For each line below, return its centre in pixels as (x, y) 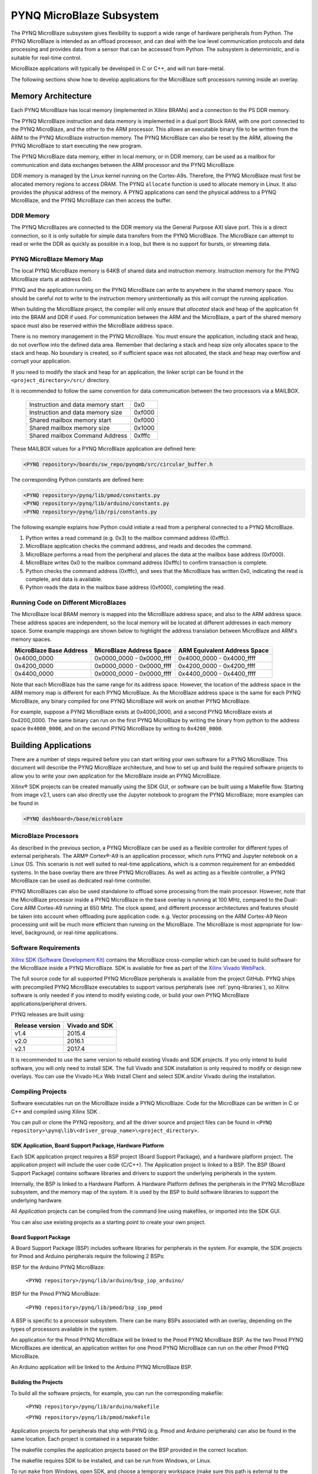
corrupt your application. (41, 361)
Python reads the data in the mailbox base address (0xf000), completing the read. (125, 587)
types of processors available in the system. (64, 1329)
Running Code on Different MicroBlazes (69, 603)
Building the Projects (37, 1382)
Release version (37, 1026)
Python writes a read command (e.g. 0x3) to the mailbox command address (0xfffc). (127, 538)
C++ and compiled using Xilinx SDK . (55, 1111)
